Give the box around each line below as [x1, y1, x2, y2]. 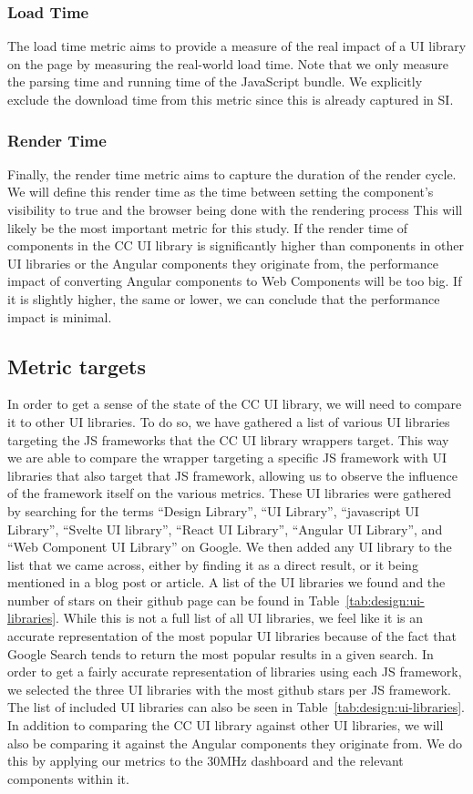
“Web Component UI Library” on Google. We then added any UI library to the [7, 537, 452, 556]
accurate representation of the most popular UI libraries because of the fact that [7, 626, 457, 646]
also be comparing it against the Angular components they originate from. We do [7, 733, 462, 752]
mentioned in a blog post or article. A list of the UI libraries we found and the [7, 573, 446, 592]
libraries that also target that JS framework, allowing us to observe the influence [7, 465, 458, 484]
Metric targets [7, 351, 146, 380]
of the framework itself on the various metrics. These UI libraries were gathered [7, 484, 452, 503]
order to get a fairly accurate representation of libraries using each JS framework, [7, 662, 462, 681]
